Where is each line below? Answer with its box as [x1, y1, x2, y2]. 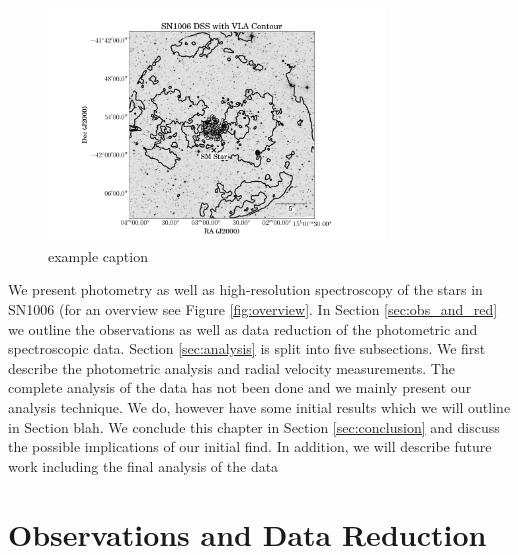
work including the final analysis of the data [8, 455, 279, 476]
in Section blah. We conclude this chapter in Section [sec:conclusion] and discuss [8, 416, 500, 437]
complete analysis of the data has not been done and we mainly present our [8, 377, 472, 398]
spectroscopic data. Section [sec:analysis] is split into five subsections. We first [8, 338, 486, 359]
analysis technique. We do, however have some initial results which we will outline [8, 396, 511, 417]
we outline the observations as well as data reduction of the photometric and [8, 318, 478, 339]
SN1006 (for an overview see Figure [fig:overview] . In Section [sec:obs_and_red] [8, 298, 498, 319]
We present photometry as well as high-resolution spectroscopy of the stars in [8, 279, 483, 300]
